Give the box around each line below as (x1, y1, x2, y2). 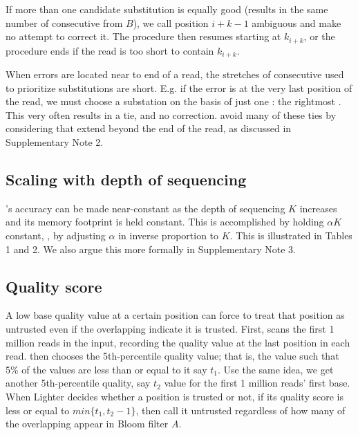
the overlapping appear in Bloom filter (6, 416, 169, 431)
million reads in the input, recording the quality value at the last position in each (6, 335, 350, 349)
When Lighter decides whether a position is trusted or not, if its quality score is (6, 389, 343, 403)
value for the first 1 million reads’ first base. (164, 376, 350, 390)
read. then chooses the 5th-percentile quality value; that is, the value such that (6, 349, 339, 363)
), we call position (133, 15, 209, 30)
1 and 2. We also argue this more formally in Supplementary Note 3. (6, 241, 296, 256)
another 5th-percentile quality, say (6, 376, 151, 390)
